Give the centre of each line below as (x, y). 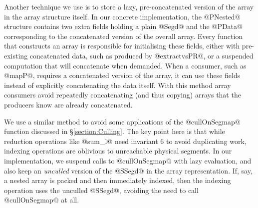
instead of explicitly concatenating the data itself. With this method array (118, 85)
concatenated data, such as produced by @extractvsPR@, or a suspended (141, 55)
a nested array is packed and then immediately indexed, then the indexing (118, 180)
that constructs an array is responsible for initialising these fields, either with (122, 46)
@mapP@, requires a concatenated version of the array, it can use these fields (122, 75)
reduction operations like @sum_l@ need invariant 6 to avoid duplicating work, (125, 141)
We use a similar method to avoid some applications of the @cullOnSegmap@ (122, 121)
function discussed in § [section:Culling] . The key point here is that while (115, 131)
